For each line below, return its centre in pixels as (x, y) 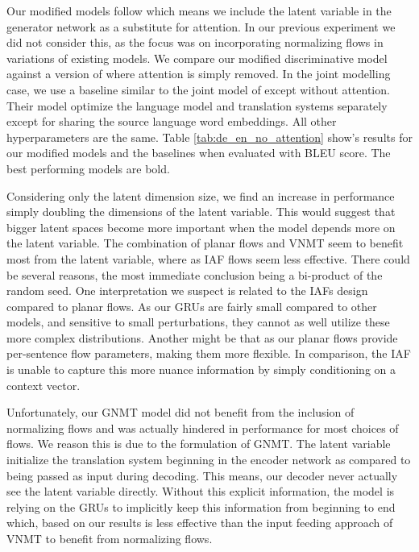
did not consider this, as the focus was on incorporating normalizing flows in (195, 42)
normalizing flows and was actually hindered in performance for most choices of (203, 427)
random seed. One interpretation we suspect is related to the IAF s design (187, 291)
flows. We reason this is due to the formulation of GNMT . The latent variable (199, 444)
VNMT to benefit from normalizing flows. (110, 538)
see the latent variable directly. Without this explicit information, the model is (201, 491)
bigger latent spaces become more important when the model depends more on (201, 227)
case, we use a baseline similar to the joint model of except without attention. (198, 89)
